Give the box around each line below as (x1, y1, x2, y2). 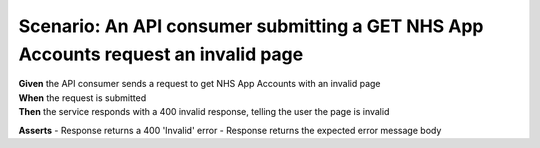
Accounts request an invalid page (18, 43, 304, 65)
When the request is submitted (18, 91, 147, 104)
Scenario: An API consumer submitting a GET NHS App (18, 15, 484, 37)
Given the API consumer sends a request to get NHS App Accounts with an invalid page (18, 78, 381, 90)
